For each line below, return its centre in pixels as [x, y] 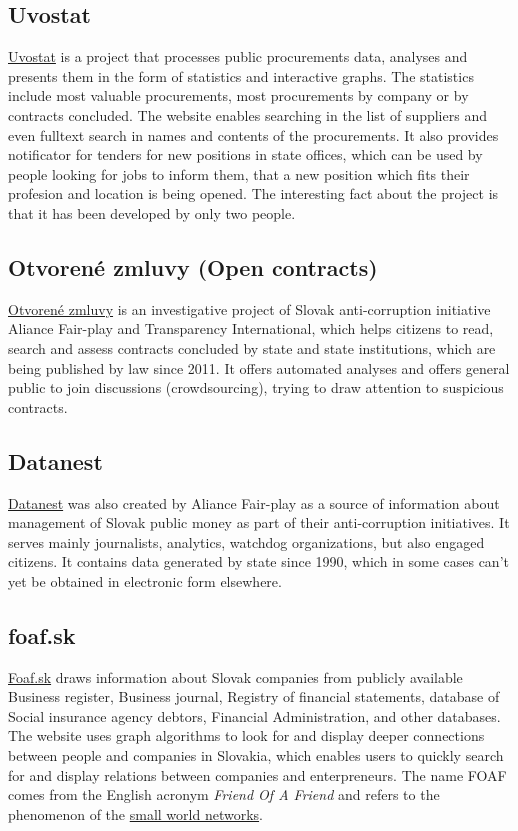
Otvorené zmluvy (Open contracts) [193, 266]
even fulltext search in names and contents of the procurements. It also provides [253, 134]
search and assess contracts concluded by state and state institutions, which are [252, 347]
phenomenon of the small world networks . [135, 813]
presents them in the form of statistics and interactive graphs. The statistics [241, 75]
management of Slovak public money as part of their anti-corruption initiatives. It [259, 522]
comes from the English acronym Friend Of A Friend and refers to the [224, 794]
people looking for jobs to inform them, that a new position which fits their [239, 173]
